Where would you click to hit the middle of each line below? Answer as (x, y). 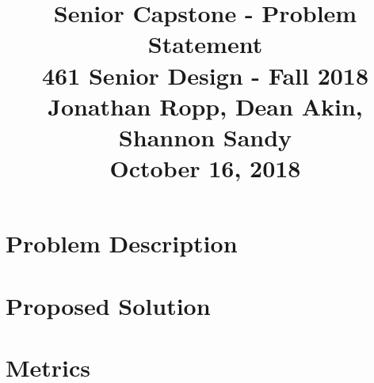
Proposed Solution (108, 305)
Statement (205, 44)
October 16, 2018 (205, 168)
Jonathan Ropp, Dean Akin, (205, 106)
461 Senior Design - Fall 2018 (205, 75)
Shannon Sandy (205, 137)
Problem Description (122, 243)
